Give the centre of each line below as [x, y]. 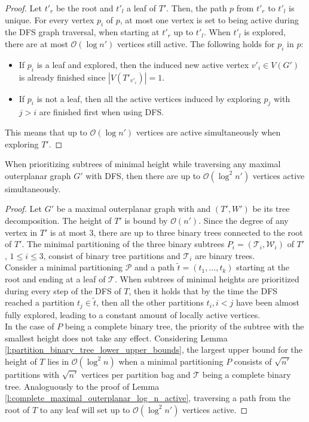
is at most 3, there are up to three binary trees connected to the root [176, 232]
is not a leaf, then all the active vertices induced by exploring [149, 98]
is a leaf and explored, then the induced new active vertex [143, 64]
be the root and [85, 8]
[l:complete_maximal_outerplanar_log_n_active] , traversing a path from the [148, 398]
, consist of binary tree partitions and [112, 255]
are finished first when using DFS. [102, 112]
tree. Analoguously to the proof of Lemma [82, 386]
